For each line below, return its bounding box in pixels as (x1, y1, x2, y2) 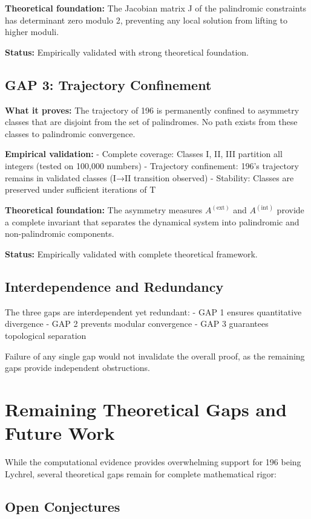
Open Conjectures (5, 497, 120, 515)
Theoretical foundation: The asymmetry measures (5, 204, 203, 216)
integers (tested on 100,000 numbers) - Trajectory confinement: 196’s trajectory (5, 159, 299, 172)
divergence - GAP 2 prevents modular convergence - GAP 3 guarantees (5, 317, 269, 330)
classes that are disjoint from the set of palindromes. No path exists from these (5, 115, 298, 128)
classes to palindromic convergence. (5, 127, 136, 140)
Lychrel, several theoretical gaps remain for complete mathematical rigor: (5, 467, 277, 480)
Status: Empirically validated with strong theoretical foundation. (5, 45, 249, 58)
